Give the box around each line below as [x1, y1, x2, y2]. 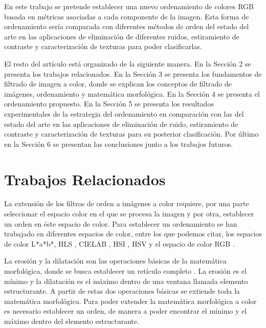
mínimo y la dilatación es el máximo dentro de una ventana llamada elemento [4, 275, 248, 286]
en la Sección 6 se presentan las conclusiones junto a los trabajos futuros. [4, 138, 233, 149]
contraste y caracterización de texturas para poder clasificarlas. [4, 41, 202, 52]
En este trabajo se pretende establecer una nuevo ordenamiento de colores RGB [4, 1, 254, 11]
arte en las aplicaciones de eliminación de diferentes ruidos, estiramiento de [4, 31, 239, 41]
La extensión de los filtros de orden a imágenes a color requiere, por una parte [4, 198, 249, 209]
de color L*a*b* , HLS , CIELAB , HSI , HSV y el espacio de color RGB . [4, 238, 235, 249]
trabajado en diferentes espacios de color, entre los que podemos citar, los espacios [4, 228, 262, 239]
